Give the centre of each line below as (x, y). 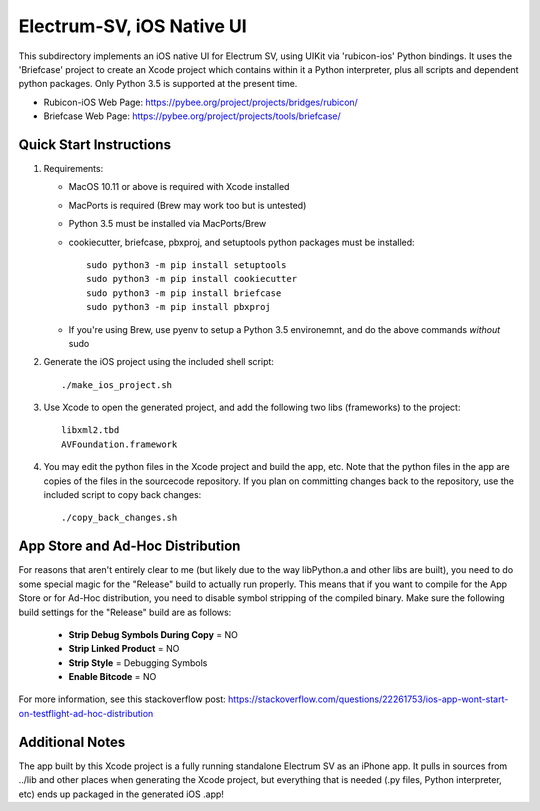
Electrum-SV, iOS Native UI (132, 26)
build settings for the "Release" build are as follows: (125, 612)
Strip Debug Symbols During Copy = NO (153, 634)
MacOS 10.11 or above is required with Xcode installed (179, 187)
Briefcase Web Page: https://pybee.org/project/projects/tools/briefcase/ (192, 116)
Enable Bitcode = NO (112, 677)
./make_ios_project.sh (117, 384)
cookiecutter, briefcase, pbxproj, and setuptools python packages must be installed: (241, 242)
